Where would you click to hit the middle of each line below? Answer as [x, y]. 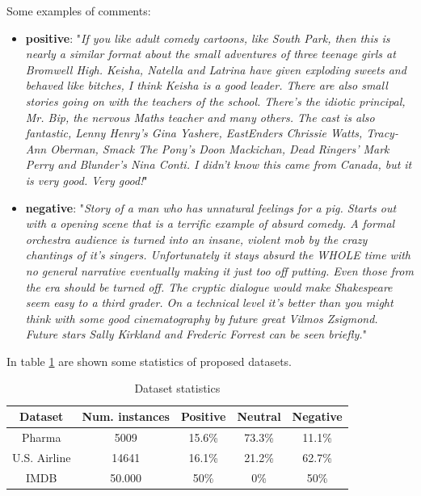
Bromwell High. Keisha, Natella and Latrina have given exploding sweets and [216, 69]
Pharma [41, 437]
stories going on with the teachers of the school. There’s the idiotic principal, [215, 101]
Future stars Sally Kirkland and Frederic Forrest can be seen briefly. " [196, 334]
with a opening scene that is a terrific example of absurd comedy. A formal [210, 223]
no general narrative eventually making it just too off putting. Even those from [219, 270]
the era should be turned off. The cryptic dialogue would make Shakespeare [209, 286]
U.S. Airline [42, 457]
